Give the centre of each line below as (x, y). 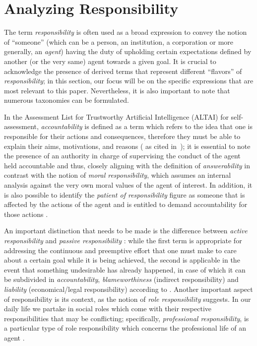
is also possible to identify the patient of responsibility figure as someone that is (125, 194)
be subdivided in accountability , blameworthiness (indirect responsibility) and (121, 279)
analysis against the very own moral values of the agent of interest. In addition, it (128, 185)
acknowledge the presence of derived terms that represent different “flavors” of (123, 71)
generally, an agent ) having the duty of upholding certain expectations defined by (128, 51)
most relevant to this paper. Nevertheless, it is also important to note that (117, 90)
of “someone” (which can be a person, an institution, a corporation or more (119, 41)
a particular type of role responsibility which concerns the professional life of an (125, 328)
